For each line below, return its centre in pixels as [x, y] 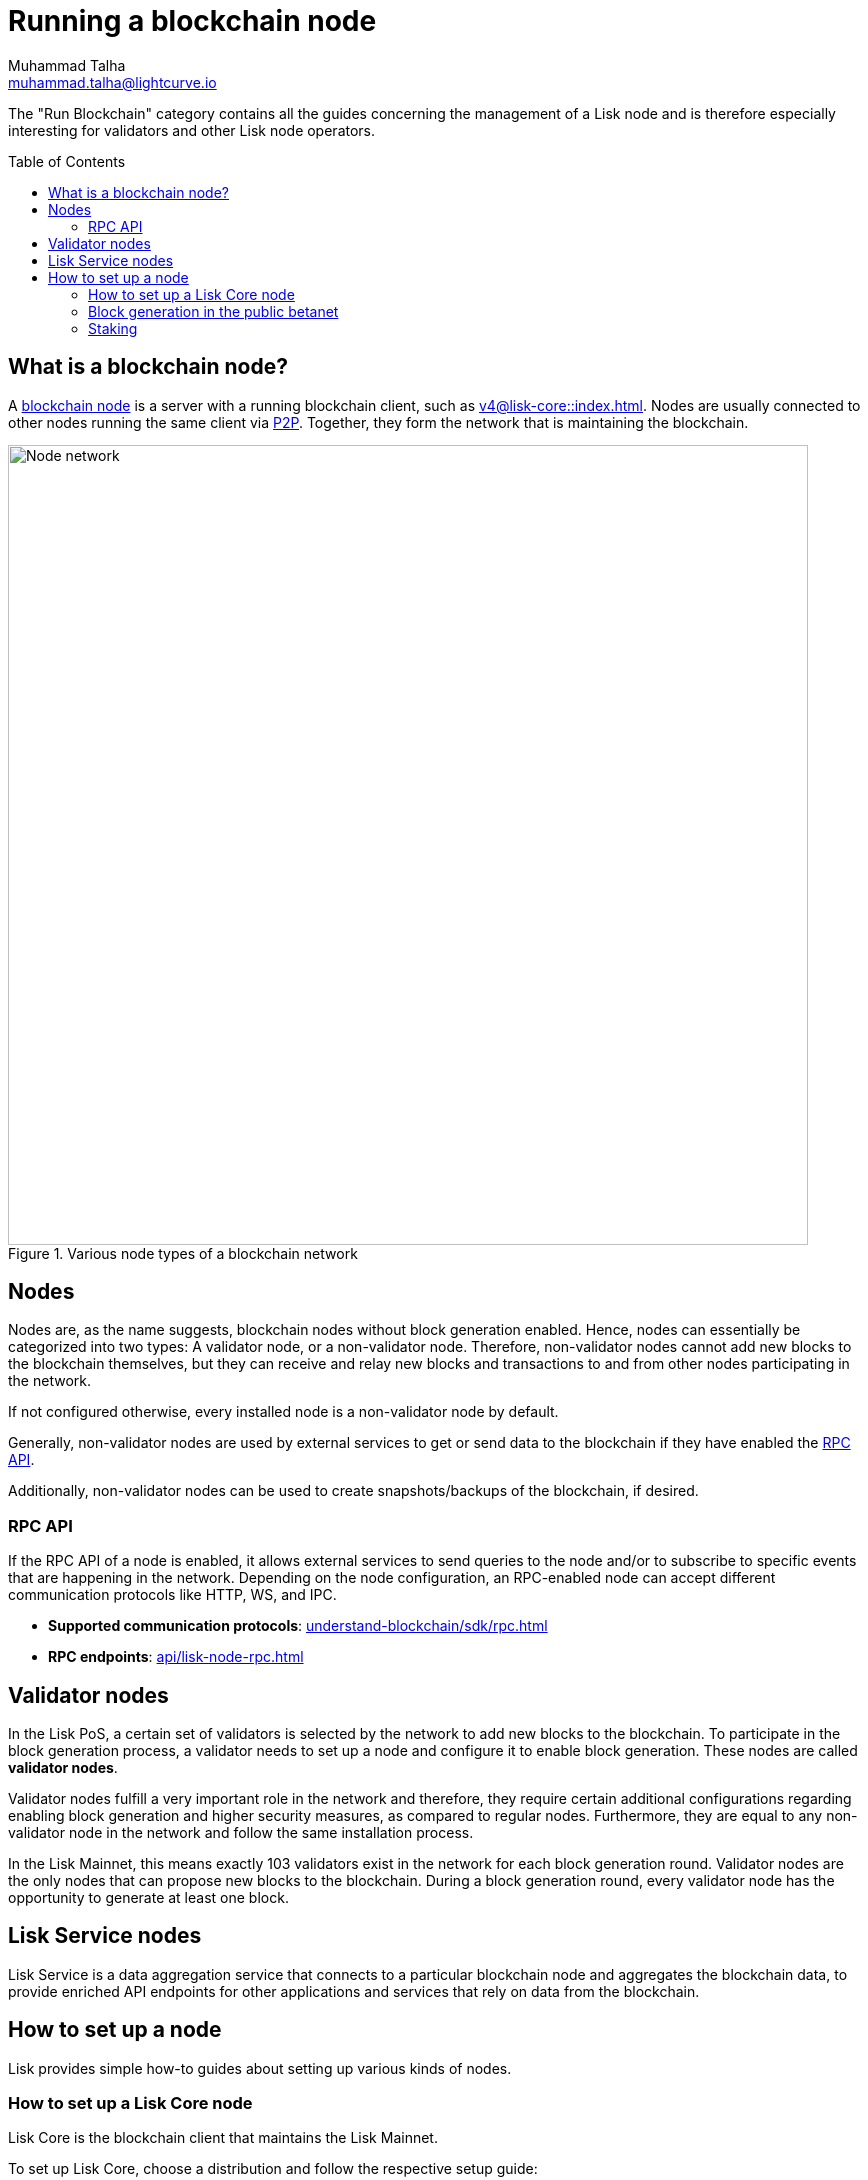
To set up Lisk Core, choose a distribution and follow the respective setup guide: [273, 2169]
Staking [113, 328]
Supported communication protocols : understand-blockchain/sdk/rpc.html [298, 1626]
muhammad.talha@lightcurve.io [112, 82]
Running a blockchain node [192, 21]
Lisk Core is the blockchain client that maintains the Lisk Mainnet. [223, 2138]
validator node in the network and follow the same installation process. [241, 1833]
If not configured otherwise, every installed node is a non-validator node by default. [283, 1412]
